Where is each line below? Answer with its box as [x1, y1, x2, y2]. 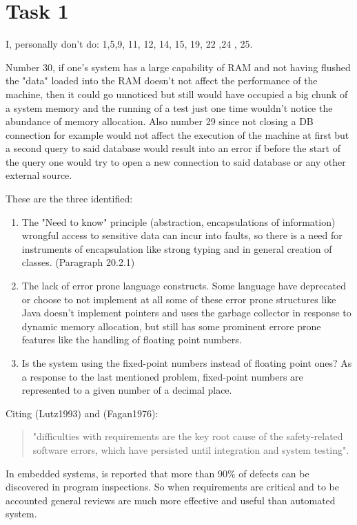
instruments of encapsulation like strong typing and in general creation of [21, 241, 332, 256]
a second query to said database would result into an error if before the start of [6, 141, 340, 155]
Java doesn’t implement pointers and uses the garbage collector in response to [21, 305, 351, 320]
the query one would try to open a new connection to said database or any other [6, 154, 346, 169]
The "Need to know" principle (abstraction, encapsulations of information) [21, 214, 336, 229]
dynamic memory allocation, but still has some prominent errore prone [21, 318, 321, 333]
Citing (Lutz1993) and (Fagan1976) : [6, 405, 159, 420]
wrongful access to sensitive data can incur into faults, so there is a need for [21, 228, 343, 242]
